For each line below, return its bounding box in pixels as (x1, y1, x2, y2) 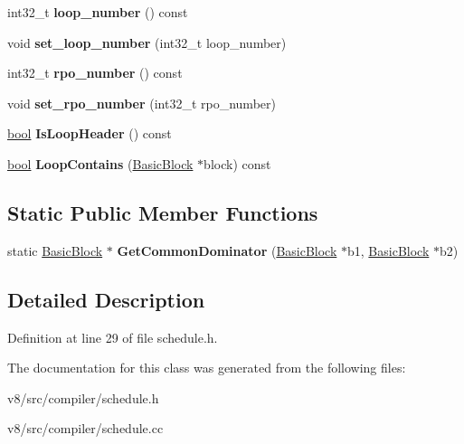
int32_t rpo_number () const (7, 63, 183, 82)
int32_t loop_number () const (7, 3, 188, 21)
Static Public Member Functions (7, 198, 318, 226)
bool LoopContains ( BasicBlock (7, 154, 194, 173)
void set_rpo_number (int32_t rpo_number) (7, 93, 276, 112)
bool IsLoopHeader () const (7, 124, 172, 143)
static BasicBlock (7, 241, 103, 260)
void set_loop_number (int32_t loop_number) (7, 33, 287, 52)
